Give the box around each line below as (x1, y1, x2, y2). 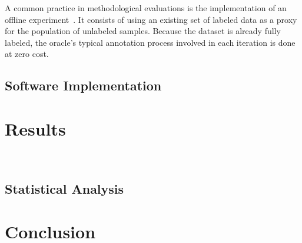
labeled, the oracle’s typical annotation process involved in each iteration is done (5, 36, 296, 48)
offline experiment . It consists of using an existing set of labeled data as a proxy (5, 13, 297, 25)
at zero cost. (5, 48, 49, 60)
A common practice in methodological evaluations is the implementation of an (5, 2, 287, 14)
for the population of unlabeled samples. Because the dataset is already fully (5, 25, 281, 37)
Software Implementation (5, 76, 162, 95)
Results (5, 116, 66, 140)
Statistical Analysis (5, 179, 124, 197)
